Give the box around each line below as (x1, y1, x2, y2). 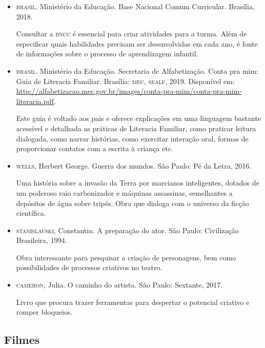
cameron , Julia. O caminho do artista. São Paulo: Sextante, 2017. (16, 279, 223, 290)
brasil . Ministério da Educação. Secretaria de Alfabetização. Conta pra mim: (16, 65, 258, 76)
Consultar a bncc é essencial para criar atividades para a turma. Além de (16, 28, 247, 39)
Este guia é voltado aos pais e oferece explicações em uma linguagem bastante (16, 113, 261, 124)
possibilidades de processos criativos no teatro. (16, 262, 162, 273)
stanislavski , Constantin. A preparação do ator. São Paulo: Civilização (16, 224, 239, 235)
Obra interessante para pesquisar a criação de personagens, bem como (16, 252, 236, 262)
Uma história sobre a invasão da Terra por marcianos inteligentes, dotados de (16, 177, 259, 188)
